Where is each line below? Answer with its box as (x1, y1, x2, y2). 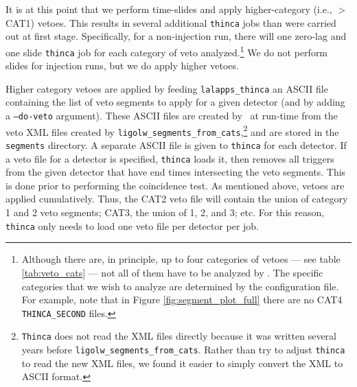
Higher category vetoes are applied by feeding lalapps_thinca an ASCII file (5, 81, 328, 95)
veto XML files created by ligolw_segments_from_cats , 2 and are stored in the (5, 122, 339, 139)
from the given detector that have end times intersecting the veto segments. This (5, 165, 346, 179)
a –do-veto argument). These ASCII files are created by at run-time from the (5, 108, 338, 122)
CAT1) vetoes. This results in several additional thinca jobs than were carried (5, 15, 336, 30)
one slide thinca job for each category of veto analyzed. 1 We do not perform (5, 43, 328, 59)
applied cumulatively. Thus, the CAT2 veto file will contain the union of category (5, 191, 348, 206)
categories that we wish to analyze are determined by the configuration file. (21, 279, 339, 293)
